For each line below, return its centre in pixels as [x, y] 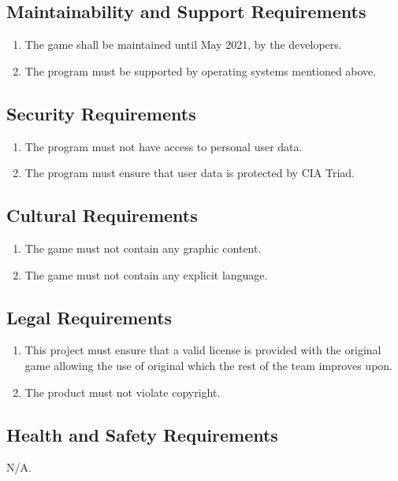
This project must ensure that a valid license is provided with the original [203, 350]
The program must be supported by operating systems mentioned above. [201, 70]
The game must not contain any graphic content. [143, 248]
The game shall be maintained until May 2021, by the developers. [183, 44]
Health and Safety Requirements [142, 434]
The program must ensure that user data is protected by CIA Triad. [190, 173]
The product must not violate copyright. [123, 392]
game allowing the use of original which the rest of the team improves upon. [209, 365]
